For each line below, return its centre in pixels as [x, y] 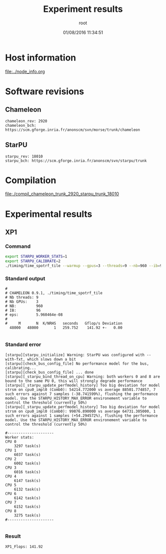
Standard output [25, 278]
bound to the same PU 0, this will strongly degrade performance [74, 381]
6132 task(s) [27, 489]
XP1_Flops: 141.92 [24, 547]
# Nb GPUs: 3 [22, 302]
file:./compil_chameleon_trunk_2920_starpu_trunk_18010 [62, 194]
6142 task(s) [27, 498]
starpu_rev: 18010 [24, 156]
